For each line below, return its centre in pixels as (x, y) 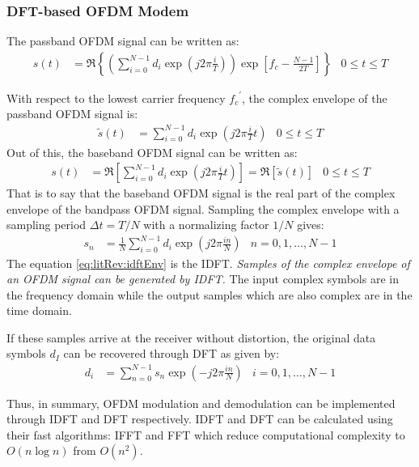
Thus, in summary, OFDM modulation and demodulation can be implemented (201, 403)
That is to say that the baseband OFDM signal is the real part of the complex (201, 193)
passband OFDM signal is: (72, 114)
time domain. (39, 310)
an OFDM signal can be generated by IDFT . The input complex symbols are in (203, 279)
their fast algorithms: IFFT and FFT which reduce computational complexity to (206, 434)
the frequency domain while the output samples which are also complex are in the (209, 294)
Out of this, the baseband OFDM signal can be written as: (152, 152)
